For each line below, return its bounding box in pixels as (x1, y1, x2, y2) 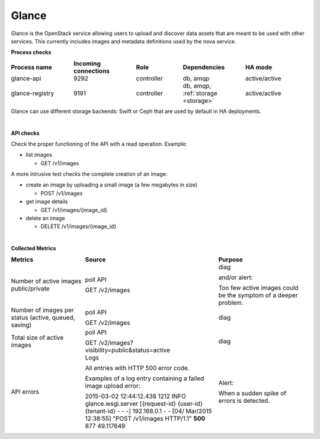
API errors (11, 387, 40, 396)
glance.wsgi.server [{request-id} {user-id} (85, 399, 203, 408)
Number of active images (11, 277, 82, 285)
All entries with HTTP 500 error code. (85, 364, 190, 372)
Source (85, 255, 106, 264)
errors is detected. (218, 396, 270, 405)
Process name (11, 63, 53, 71)
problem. (218, 298, 244, 307)
